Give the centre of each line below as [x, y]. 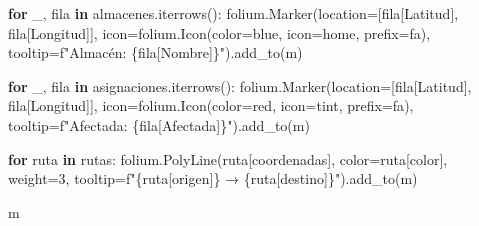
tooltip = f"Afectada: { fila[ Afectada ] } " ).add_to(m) [159, 124]
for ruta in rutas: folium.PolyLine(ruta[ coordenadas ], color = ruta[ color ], [228, 158]
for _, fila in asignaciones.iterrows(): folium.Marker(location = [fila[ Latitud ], [240, 85]
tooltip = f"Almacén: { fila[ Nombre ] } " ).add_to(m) [155, 52]
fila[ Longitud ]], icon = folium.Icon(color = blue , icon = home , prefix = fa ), [219, 32]
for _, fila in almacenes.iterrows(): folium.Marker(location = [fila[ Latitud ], [233, 13]
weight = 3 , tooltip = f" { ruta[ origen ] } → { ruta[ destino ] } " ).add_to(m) [213, 178]
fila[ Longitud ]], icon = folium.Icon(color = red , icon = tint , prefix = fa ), [211, 105]
